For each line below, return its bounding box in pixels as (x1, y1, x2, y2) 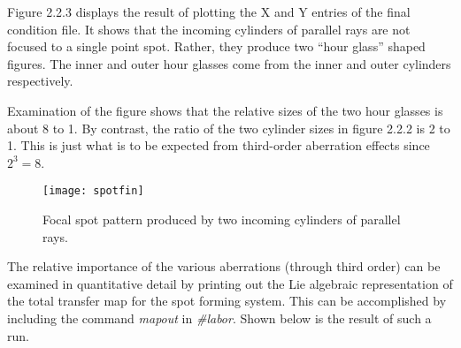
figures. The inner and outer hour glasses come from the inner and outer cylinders (7, 54, 451, 72)
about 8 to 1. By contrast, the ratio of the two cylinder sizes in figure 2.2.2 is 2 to (7, 118, 450, 137)
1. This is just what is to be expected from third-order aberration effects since (7, 136, 430, 155)
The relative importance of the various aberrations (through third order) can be (7, 257, 441, 276)
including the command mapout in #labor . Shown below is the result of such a (7, 308, 432, 327)
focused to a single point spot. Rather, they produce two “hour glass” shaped (7, 37, 426, 56)
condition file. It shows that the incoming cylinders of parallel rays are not (7, 19, 411, 38)
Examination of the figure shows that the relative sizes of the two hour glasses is (7, 101, 443, 119)
